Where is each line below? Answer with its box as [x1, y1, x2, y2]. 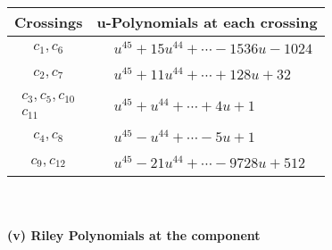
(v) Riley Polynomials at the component [7, 225, 261, 244]
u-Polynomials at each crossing [96, 12, 318, 32]
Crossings [14, 12, 83, 32]
